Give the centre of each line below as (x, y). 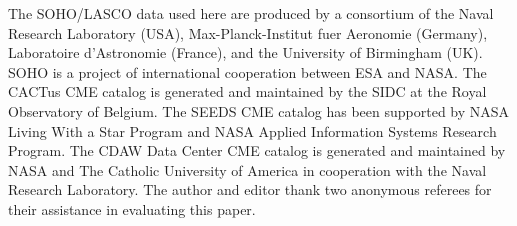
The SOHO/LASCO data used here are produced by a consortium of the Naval (251, 13)
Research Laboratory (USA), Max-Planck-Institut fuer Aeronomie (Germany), (248, 32)
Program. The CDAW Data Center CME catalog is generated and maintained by (257, 150)
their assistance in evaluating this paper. (132, 208)
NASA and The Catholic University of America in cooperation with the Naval (247, 169)
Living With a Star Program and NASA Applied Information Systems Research (252, 130)
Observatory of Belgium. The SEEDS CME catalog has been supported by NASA (259, 110)
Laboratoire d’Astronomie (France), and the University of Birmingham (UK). (245, 52)
